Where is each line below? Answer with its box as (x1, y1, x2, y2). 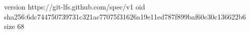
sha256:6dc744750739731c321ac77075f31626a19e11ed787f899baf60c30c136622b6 (4, 11, 246, 21)
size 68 (4, 21, 25, 31)
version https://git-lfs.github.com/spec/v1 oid (4, 1, 145, 11)
